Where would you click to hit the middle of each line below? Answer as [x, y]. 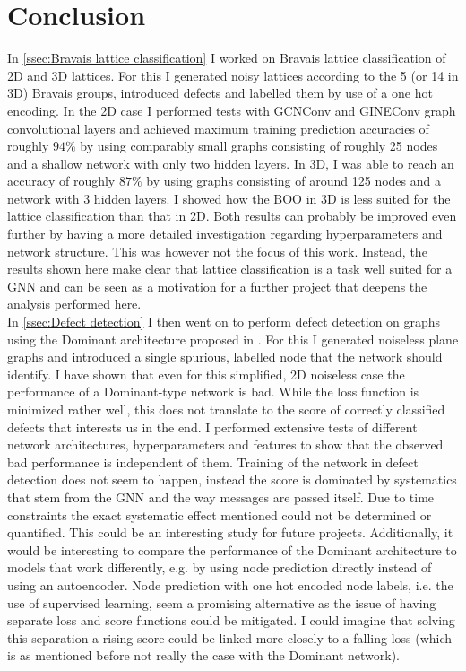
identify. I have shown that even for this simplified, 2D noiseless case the [206, 374]
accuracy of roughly [61, 181]
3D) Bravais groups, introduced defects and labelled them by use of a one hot [220, 93]
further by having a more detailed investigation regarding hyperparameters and [225, 234]
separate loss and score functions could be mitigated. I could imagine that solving [231, 620]
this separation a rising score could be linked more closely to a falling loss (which [230, 637]
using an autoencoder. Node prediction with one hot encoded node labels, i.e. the [230, 584]
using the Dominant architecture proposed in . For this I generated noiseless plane [233, 339]
